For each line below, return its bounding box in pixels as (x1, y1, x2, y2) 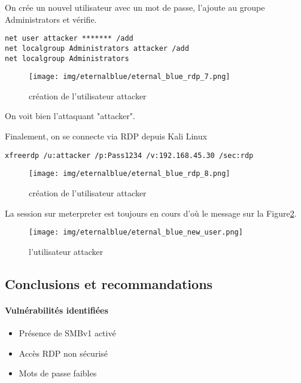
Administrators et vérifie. (5, 13, 97, 25)
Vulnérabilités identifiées (5, 303, 108, 316)
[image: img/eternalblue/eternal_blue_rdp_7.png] (29, 72, 230, 81)
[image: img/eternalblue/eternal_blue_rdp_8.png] (29, 169, 230, 178)
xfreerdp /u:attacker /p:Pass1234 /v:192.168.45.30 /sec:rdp (5, 151, 254, 160)
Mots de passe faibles (19, 367, 97, 379)
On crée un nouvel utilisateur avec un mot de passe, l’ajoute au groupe (5, 1, 265, 13)
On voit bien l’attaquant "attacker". (5, 110, 135, 122)
